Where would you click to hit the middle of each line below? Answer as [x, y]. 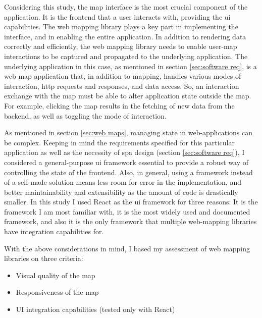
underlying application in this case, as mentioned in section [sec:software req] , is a [130, 66]
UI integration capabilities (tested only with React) [95, 309]
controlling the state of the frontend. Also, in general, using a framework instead [128, 172]
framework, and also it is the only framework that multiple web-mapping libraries [130, 221]
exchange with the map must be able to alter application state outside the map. [128, 96]
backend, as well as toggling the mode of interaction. [85, 115]
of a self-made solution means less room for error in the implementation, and [123, 182]
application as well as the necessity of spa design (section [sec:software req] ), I [124, 152]
